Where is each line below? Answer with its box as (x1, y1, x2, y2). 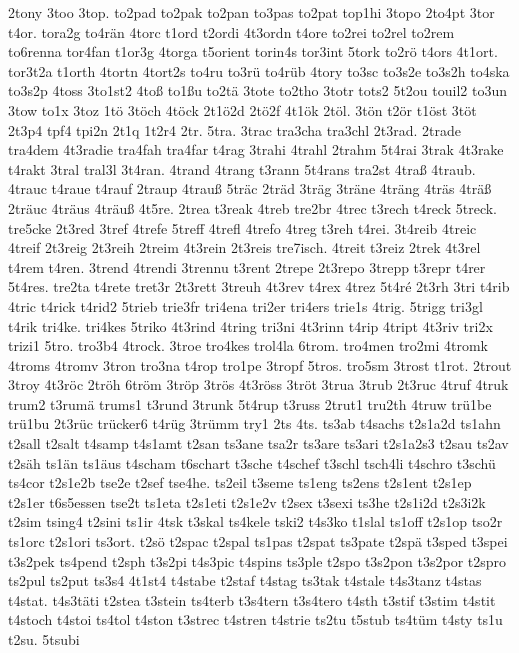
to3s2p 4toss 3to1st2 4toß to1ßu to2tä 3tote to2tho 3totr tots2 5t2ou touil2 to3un (8, 80, 507, 101)
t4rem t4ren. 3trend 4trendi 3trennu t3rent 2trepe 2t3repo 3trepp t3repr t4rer (8, 256, 486, 277)
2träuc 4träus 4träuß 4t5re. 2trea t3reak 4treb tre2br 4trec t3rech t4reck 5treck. (8, 197, 498, 218)
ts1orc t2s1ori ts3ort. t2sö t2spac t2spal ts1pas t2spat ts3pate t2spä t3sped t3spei (8, 531, 508, 552)
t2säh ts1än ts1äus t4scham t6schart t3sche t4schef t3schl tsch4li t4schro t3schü (8, 452, 496, 473)
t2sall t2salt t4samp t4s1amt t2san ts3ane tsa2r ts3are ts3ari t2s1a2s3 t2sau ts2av (8, 433, 509, 454)
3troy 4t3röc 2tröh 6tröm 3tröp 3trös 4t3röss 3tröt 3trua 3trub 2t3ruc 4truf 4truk (8, 374, 509, 395)
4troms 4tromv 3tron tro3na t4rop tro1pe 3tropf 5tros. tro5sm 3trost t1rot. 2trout (8, 354, 512, 375)
